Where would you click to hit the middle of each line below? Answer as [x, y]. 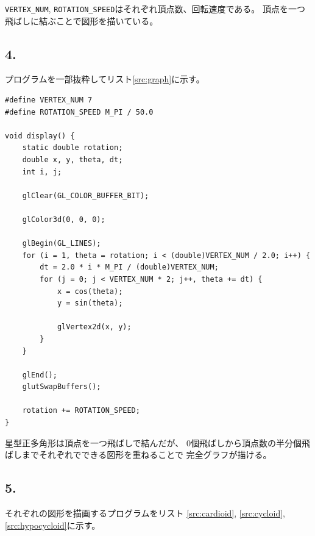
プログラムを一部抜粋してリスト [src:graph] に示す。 [105, 79]
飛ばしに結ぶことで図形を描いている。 [82, 20]
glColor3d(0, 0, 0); [64, 219]
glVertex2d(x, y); [94, 327]
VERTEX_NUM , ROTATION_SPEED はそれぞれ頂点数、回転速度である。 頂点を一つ [155, 9]
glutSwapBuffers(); [62, 387]
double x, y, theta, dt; [73, 160]
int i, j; [42, 172]
